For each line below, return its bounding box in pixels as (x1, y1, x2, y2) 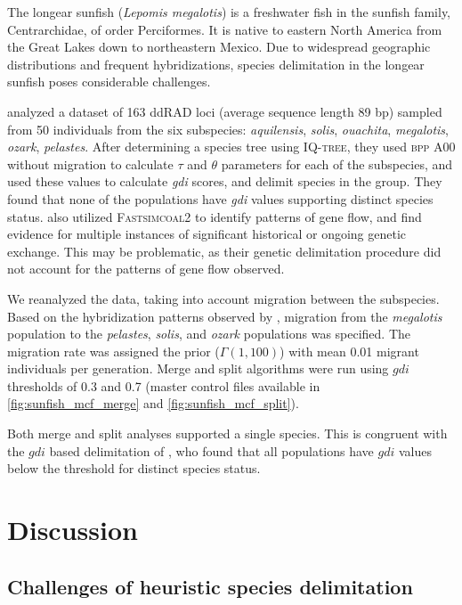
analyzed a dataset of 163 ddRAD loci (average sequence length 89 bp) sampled (7, 102, 442, 120)
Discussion (7, 511, 138, 548)
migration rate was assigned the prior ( (7, 341, 220, 360)
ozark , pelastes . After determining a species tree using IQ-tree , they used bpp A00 (7, 137, 456, 156)
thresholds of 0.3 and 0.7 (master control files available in (7, 376, 320, 395)
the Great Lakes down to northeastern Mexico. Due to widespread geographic (7, 37, 431, 56)
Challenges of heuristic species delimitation (7, 572, 413, 600)
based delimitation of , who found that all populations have (49, 441, 374, 460)
